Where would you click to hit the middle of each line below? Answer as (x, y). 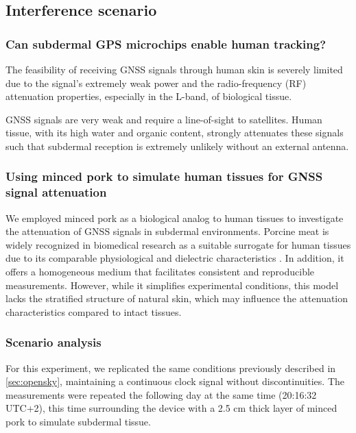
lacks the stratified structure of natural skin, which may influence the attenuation (177, 298)
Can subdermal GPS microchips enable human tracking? (166, 44)
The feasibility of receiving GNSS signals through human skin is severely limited (174, 69)
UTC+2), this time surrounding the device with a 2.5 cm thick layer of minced (171, 408)
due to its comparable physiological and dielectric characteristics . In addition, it (175, 258)
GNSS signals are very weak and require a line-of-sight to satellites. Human (164, 119)
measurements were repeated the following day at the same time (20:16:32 (161, 394)
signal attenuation (56, 192)
